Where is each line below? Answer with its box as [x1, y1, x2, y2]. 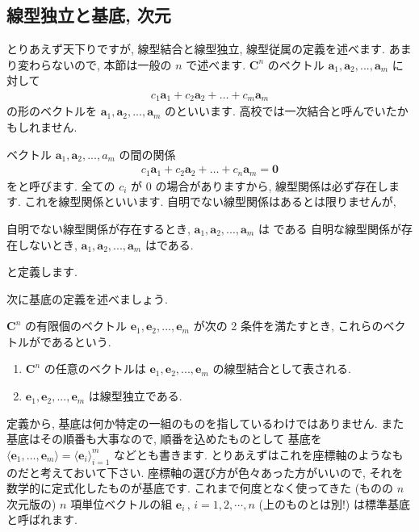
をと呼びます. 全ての [6, 177, 115, 194]
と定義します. [6, 263, 78, 280]
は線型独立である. [88, 387, 182, 404]
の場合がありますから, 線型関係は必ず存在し [155, 177, 388, 194]
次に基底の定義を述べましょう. [6, 290, 168, 307]
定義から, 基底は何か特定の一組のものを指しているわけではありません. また [6, 414, 404, 431]
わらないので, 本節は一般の [28, 56, 172, 73]
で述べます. [186, 56, 246, 73]
